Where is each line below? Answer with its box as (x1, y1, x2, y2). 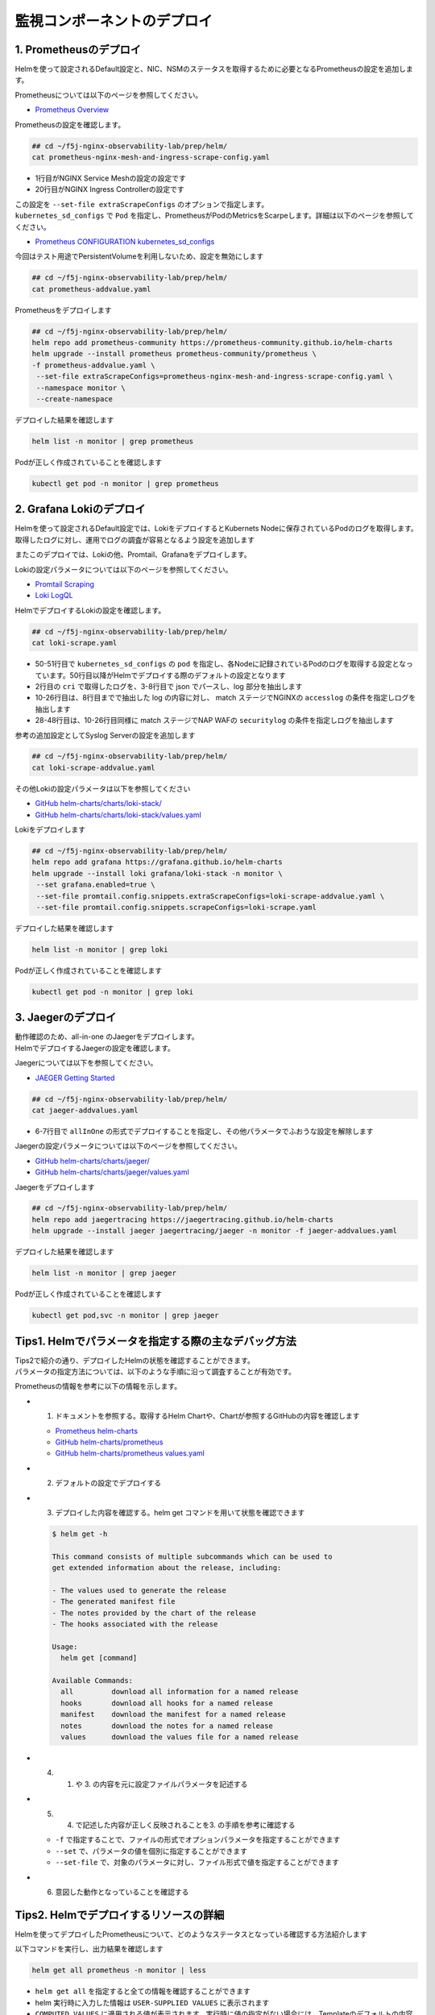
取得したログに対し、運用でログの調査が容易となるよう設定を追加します (14, 534, 255, 544)
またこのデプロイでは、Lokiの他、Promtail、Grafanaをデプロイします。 (14, 550, 251, 559)
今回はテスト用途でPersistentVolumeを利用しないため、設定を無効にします (14, 251, 264, 261)
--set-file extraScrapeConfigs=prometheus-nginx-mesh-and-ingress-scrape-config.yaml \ (36, 372, 394, 381)
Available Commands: (52, 1676, 133, 1685)
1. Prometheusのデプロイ (14, 43, 141, 56)
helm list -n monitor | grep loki (31, 945, 168, 954)
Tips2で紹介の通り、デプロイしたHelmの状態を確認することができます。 (14, 1355, 255, 1365)
